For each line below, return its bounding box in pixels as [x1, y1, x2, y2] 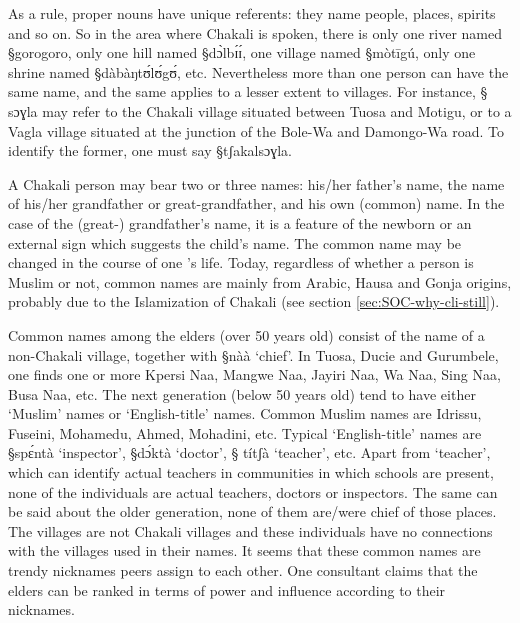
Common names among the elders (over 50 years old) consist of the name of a [8, 324, 485, 345]
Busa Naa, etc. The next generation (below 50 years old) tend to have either [8, 383, 476, 404]
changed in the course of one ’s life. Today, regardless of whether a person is [8, 252, 474, 273]
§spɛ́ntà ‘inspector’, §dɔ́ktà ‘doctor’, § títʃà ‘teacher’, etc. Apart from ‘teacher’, [8, 442, 491, 463]
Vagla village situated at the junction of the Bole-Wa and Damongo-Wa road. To [8, 120, 504, 141]
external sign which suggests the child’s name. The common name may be [8, 232, 462, 253]
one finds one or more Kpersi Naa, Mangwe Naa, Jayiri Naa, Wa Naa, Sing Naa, [8, 364, 501, 385]
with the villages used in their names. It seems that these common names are [8, 540, 481, 561]
